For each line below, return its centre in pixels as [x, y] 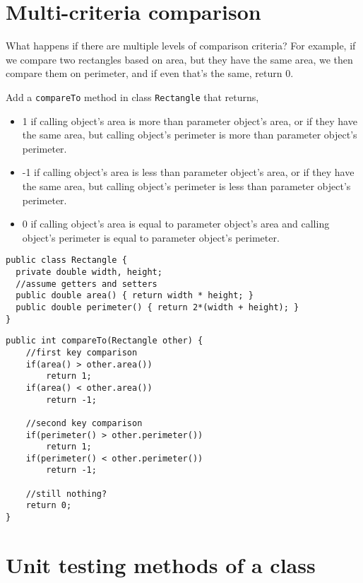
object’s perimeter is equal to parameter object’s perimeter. [151, 237]
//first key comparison [82, 352]
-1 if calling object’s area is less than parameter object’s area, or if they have [188, 172]
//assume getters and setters [87, 284]
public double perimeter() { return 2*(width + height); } [157, 307]
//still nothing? [66, 494]
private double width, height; [89, 272]
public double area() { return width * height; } [135, 296]
